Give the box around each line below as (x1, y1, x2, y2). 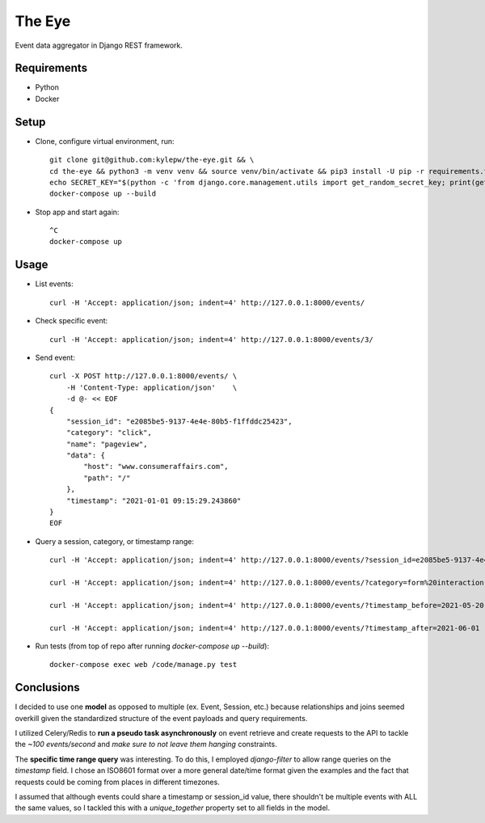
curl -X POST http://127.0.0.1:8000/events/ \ (49, 372, 238, 381)
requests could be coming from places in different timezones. (15, 777, 220, 787)
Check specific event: (35, 316, 108, 326)
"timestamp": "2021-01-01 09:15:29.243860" (65, 496, 242, 505)
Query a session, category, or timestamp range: (35, 536, 194, 546)
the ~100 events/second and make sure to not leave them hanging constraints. (15, 740, 278, 749)
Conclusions (15, 681, 80, 694)
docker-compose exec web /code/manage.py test (49, 660, 238, 669)
